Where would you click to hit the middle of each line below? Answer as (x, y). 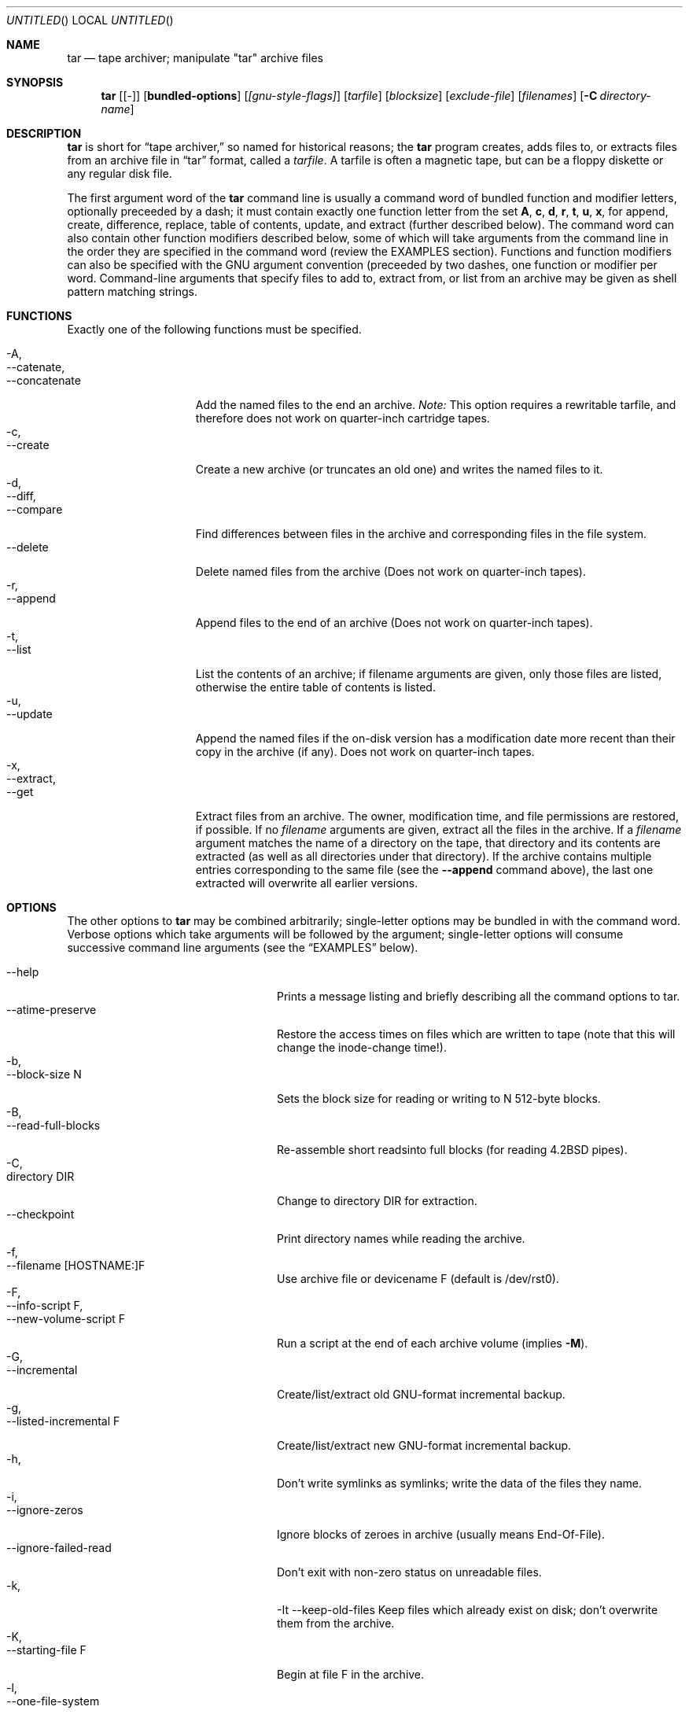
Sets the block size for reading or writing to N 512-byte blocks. (439, 1098)
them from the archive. (336, 1623)
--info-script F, (45, 1305)
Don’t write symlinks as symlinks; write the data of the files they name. (459, 1483)
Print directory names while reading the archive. (401, 1239)
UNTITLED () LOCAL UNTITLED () (90, 20)
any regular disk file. (120, 173)
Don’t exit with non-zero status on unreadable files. (409, 1572)
